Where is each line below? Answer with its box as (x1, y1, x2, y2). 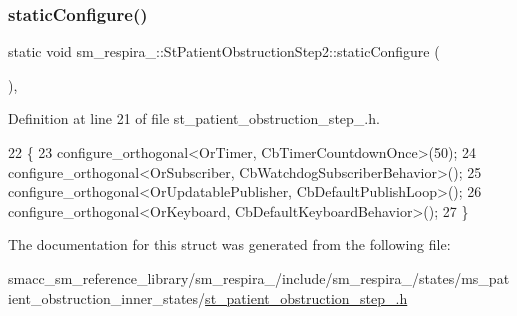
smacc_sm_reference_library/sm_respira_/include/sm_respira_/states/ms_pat (8, 267, 510, 288)
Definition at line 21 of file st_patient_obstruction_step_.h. (8, 108, 380, 129)
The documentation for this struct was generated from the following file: (8, 234, 451, 255)
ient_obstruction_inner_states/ (8, 287, 206, 308)
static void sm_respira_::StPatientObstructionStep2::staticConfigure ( (8, 41, 440, 62)
